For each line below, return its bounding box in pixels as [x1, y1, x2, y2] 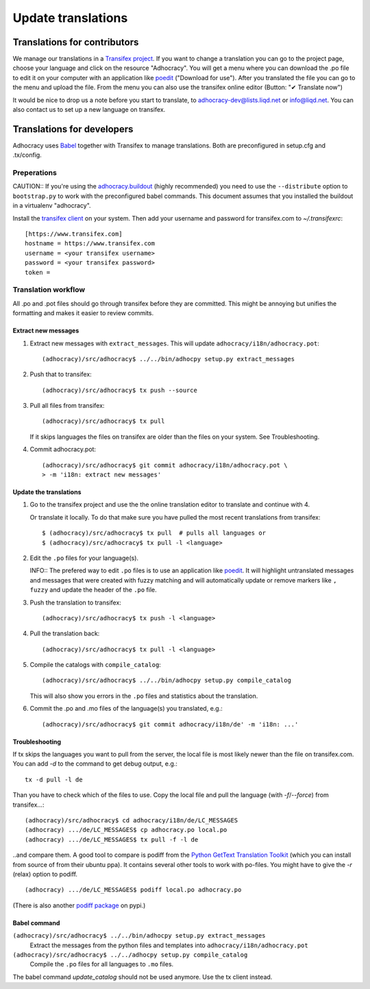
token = [25, 268, 51, 276]
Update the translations [12, 488, 82, 496]
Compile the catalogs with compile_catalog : [29, 661, 161, 669]
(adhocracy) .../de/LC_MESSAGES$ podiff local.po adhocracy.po [25, 886, 242, 894]
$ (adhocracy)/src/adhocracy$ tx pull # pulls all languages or [42, 529, 267, 537]
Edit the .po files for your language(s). [29, 554, 139, 562]
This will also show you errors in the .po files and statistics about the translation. [29, 692, 258, 700]
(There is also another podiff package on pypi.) [12, 901, 146, 909]
